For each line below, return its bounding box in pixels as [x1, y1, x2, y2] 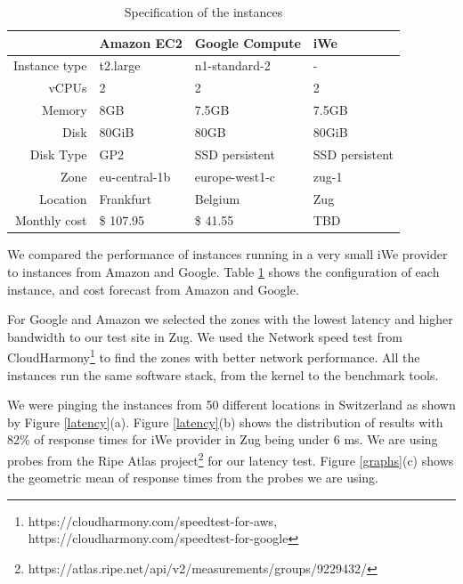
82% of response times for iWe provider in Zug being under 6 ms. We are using [7, 430, 438, 449]
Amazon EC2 [99, 33, 183, 52]
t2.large [99, 56, 141, 75]
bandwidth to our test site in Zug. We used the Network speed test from [7, 327, 402, 345]
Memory [41, 101, 87, 119]
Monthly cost [14, 211, 87, 230]
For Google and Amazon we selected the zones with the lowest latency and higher [7, 310, 453, 328]
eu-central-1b [99, 166, 171, 185]
